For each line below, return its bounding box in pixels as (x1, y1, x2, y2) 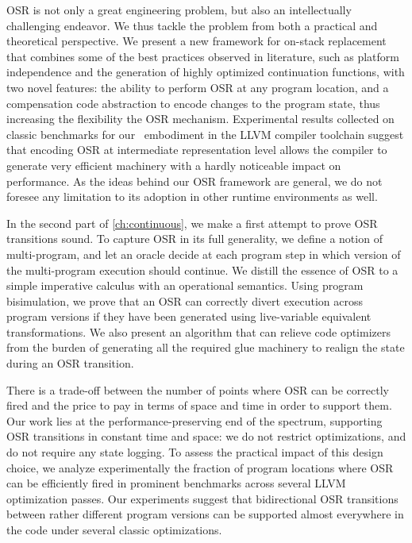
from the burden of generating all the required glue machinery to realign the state (6, 339, 405, 356)
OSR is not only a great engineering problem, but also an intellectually (6, 2, 352, 17)
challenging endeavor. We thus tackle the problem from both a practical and (6, 17, 378, 33)
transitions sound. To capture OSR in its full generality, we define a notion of (6, 230, 383, 247)
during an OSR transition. (6, 355, 134, 372)
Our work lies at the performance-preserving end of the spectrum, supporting (6, 412, 383, 429)
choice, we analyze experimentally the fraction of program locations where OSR (6, 459, 394, 476)
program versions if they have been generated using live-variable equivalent (6, 308, 372, 325)
